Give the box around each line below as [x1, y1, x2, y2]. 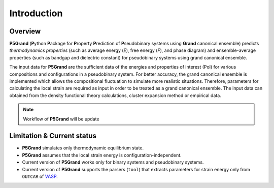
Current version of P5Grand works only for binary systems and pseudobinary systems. [22, 159, 204, 165]
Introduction [9, 8, 63, 19]
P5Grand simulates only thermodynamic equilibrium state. [22, 145, 144, 151]
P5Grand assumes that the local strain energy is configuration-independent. [22, 152, 182, 158]
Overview [9, 27, 41, 36]
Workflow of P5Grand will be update [23, 116, 99, 122]
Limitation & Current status [9, 132, 96, 140]
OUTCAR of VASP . [22, 173, 58, 180]
